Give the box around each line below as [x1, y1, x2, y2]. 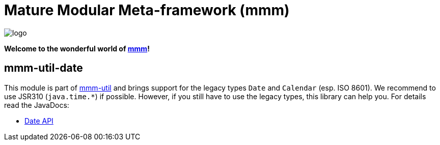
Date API [24, 116, 53, 125]
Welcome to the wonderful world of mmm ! [4, 44, 150, 53]
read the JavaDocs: [4, 100, 69, 109]
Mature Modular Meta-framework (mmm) [4, 2, 290, 19]
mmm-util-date [4, 62, 83, 75]
